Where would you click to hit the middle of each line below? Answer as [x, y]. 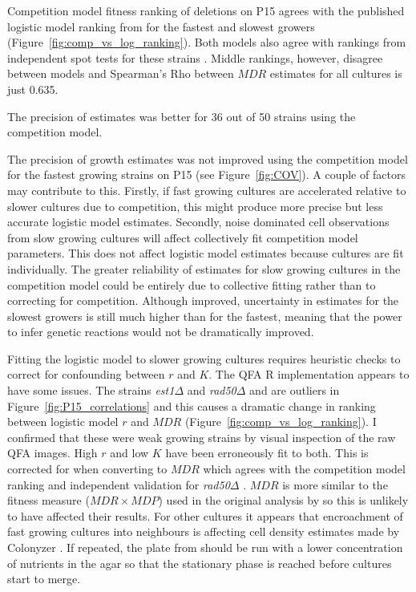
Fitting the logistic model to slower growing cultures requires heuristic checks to [204, 358]
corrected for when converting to [87, 469]
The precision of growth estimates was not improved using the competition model [208, 158]
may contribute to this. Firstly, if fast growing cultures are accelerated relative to [207, 190]
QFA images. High [53, 453]
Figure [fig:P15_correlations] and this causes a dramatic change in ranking [192, 405]
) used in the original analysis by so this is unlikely [283, 500]
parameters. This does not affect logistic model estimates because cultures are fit [206, 253]
